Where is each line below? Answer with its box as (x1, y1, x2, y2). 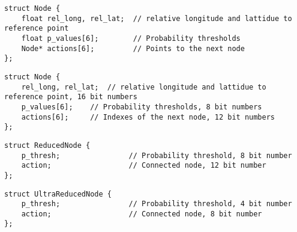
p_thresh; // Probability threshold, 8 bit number (21, 151, 292, 160)
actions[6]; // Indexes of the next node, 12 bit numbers (21, 112, 275, 121)
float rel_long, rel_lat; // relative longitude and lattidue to (21, 14, 292, 23)
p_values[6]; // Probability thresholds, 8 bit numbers (21, 102, 262, 111)
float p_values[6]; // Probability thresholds (21, 34, 241, 43)
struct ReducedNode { (4, 141, 91, 150)
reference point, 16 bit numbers (4, 93, 137, 102)
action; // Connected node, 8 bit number (21, 209, 262, 218)
